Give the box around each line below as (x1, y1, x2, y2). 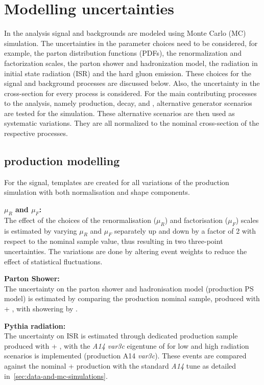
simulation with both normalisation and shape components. (4, 187, 190, 197)
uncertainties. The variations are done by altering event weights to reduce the (4, 246, 247, 257)
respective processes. (4, 128, 68, 139)
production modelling (4, 153, 120, 169)
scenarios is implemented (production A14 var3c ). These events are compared (4, 350, 247, 361)
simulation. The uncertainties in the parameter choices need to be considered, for (4, 37, 258, 48)
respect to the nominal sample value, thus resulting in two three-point (4, 236, 223, 246)
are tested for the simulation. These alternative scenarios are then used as (4, 107, 235, 118)
